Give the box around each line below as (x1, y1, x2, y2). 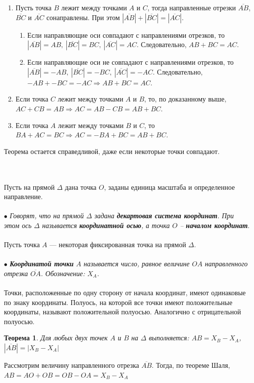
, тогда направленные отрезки (147, 2, 236, 12)
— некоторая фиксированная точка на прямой (49, 239, 186, 250)
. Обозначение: (41, 268, 85, 278)
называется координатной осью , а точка (42, 220, 170, 230)
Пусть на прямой (4, 181, 55, 192)
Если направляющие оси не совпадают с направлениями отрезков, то (27, 57, 234, 67)
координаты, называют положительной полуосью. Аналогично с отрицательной (4, 306, 241, 317)
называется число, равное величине (84, 258, 190, 269)
